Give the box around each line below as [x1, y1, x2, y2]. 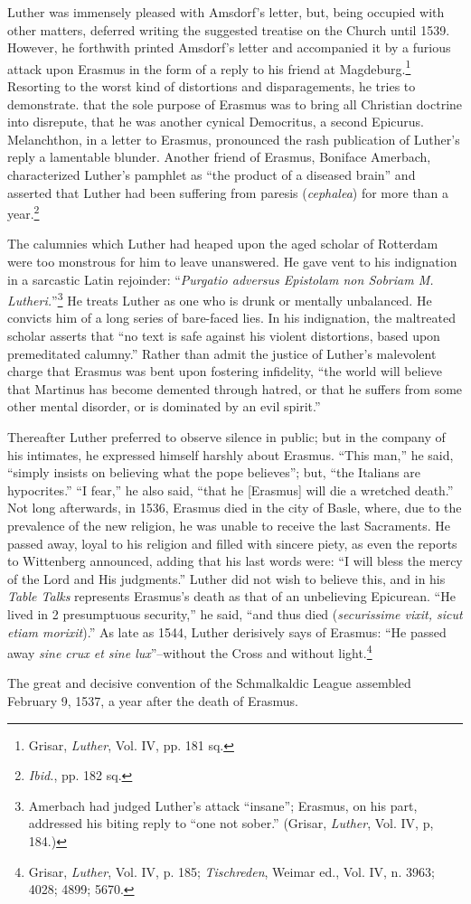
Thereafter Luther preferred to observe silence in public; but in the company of [7, 428, 446, 447]
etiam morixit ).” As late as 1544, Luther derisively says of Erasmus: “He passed [7, 622, 447, 641]
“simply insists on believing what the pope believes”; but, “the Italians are [7, 463, 421, 482]
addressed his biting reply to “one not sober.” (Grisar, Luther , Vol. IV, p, [28, 814, 434, 833]
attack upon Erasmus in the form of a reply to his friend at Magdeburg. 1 [7, 56, 411, 78]
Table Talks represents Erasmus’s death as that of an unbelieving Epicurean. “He [7, 587, 456, 606]
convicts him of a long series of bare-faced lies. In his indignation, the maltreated [7, 308, 456, 327]
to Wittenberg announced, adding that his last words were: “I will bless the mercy [7, 551, 463, 570]
